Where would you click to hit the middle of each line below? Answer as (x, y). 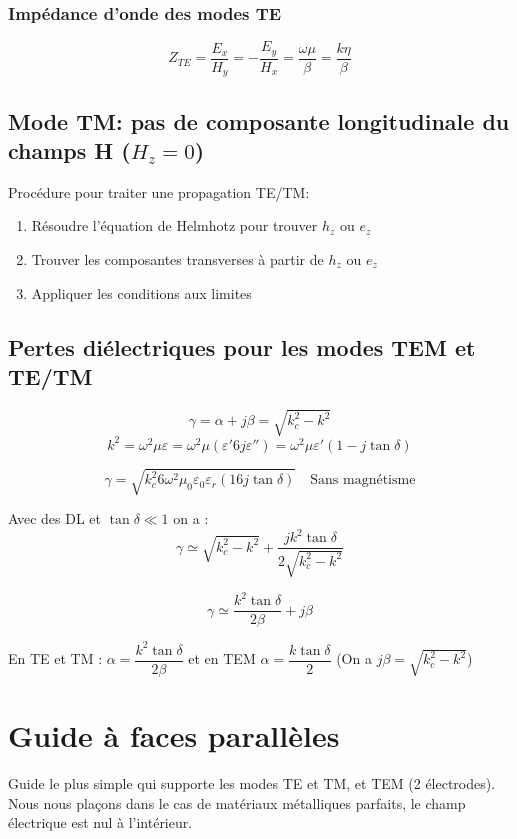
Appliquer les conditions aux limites (141, 292)
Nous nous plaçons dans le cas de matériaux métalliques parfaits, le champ (237, 802)
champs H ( (69, 149)
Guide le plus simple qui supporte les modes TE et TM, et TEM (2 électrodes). (252, 783)
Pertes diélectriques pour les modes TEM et (242, 346)
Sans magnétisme (363, 480)
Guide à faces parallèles (174, 735)
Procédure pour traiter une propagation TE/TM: (159, 191)
